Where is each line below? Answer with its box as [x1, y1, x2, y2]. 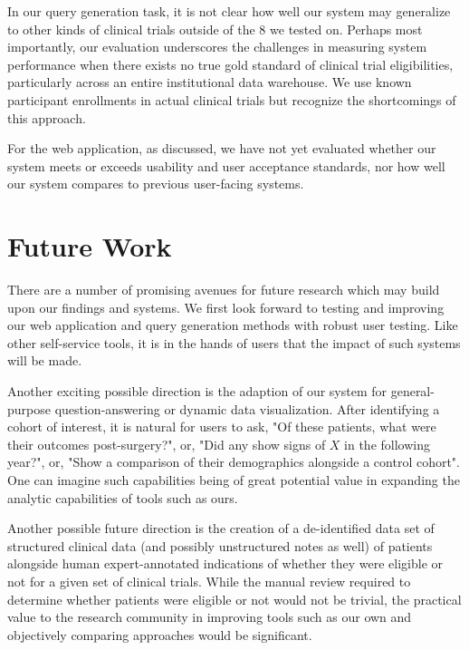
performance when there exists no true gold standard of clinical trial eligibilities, [7, 54, 454, 73]
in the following [344, 434, 430, 453]
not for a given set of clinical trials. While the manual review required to [7, 571, 411, 590]
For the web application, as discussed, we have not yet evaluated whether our [7, 139, 436, 158]
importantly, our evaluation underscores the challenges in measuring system [7, 37, 427, 56]
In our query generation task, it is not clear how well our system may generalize [7, 2, 451, 20]
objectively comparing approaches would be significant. [7, 625, 312, 644]
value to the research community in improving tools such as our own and [7, 607, 412, 626]
